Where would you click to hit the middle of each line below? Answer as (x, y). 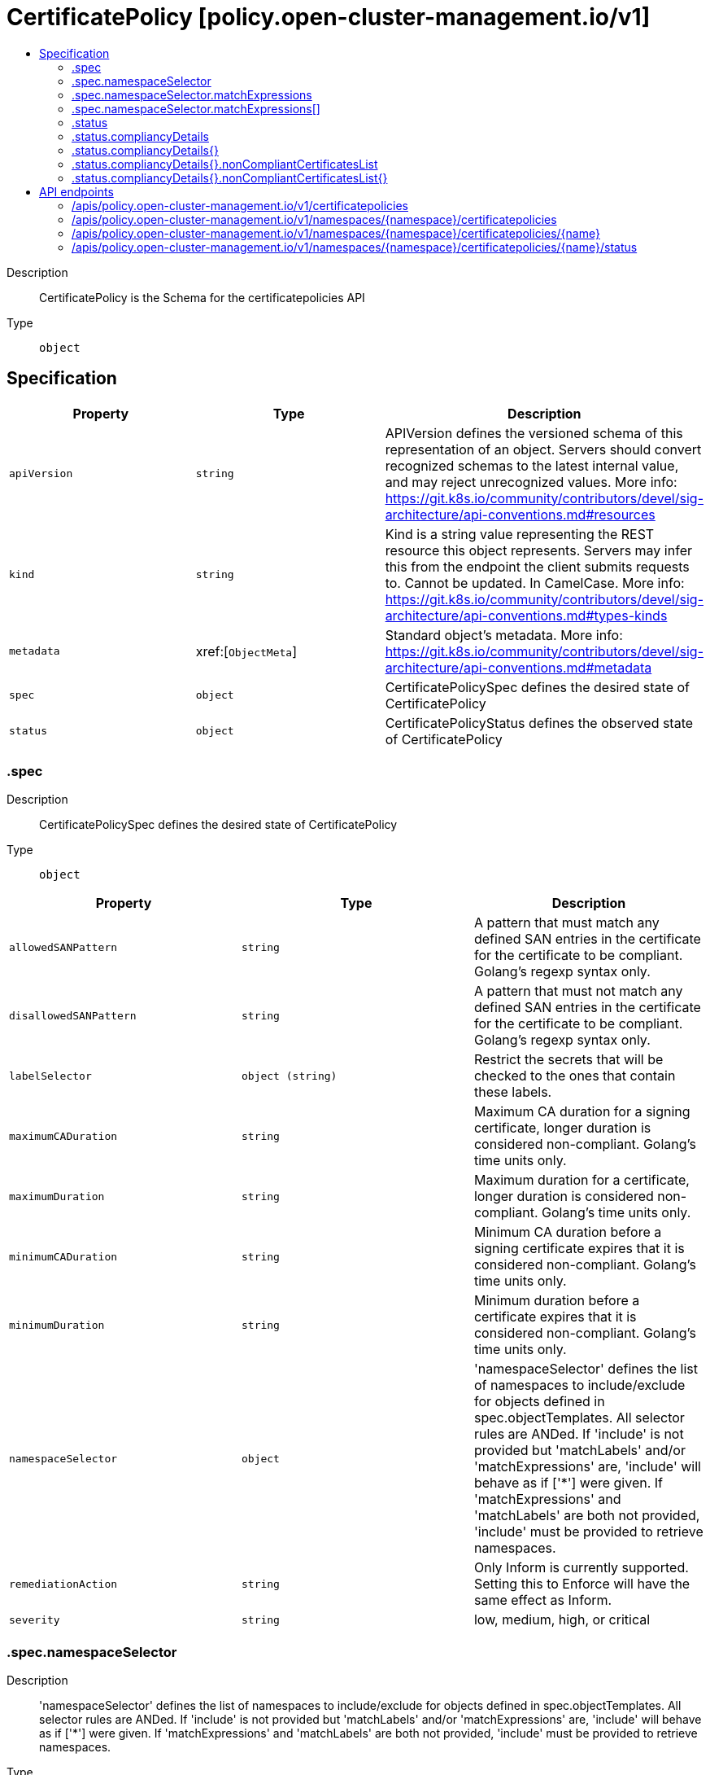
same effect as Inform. (543, 1600)
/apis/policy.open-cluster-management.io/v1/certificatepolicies (240, 205)
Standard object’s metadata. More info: (504, 635)
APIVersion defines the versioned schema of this (534, 433)
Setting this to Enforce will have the (582, 1584)
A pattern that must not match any (578, 991)
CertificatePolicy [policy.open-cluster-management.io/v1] (329, 17)
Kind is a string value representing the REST (520, 534)
